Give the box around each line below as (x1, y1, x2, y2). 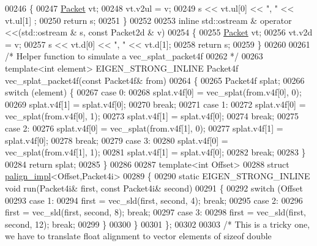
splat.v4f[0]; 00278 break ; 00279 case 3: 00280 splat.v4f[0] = (5, 133, 228, 146)
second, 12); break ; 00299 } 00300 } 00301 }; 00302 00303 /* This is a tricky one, (5, 217, 310, 230)
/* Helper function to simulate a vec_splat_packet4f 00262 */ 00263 (5, 50, 263, 62)
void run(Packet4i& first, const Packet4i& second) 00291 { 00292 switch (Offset (5, 181, 303, 194)
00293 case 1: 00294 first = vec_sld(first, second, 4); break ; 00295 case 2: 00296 (5, 193, 303, 206)
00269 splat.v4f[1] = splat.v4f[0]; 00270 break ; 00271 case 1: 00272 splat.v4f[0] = (5, 97, 306, 110)
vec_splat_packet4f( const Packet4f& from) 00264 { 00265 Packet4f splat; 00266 (5, 73, 305, 86)
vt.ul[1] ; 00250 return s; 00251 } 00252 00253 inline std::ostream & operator (5, 13, 292, 26)
